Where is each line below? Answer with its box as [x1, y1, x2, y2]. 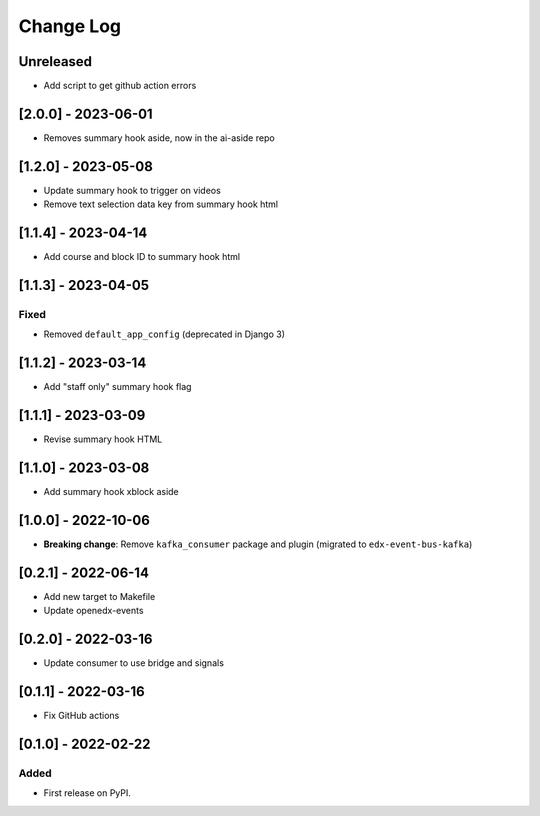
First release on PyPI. [43, 787, 132, 799]
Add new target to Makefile [43, 590, 156, 602]
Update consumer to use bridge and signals [43, 657, 225, 669]
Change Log [18, 15, 122, 37]
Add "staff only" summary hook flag [43, 381, 192, 393]
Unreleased [18, 53, 93, 70]
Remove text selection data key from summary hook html [43, 198, 279, 210]
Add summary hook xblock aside [43, 486, 179, 498]
